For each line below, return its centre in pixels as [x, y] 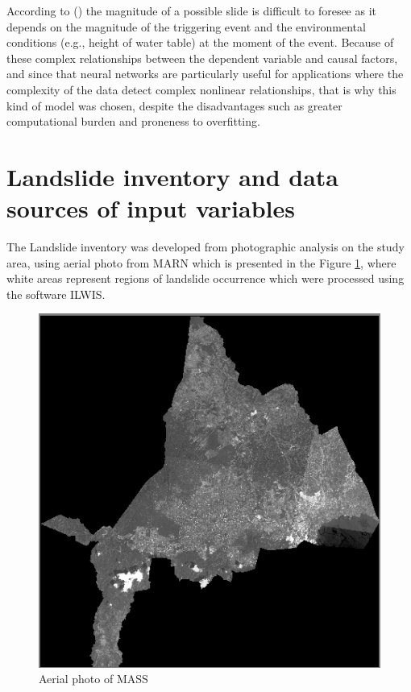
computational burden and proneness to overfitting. [133, 121]
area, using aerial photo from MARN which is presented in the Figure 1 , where [201, 262]
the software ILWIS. [56, 294]
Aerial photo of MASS [93, 679]
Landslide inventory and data [173, 176]
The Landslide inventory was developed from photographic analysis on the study [205, 247]
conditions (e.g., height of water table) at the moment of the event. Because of [200, 42]
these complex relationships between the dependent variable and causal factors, [202, 58]
